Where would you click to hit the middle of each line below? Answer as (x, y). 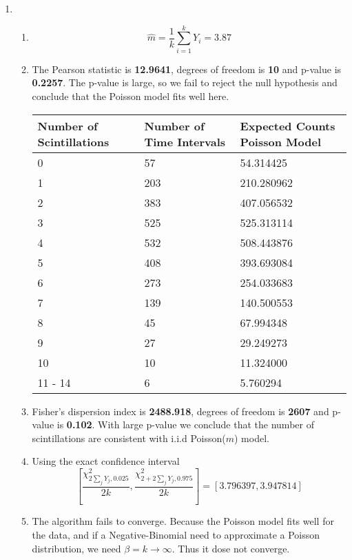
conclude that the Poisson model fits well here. (131, 96)
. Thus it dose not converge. (231, 548)
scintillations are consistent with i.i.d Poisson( (129, 438)
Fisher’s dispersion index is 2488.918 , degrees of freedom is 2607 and (180, 411)
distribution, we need (76, 548)
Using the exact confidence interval (106, 461)
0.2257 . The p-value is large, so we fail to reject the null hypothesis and (185, 82)
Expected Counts (288, 126)
